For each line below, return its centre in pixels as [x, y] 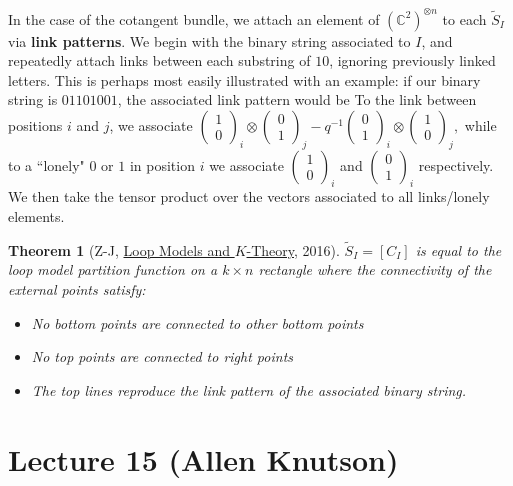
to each [464, 18]
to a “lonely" [46, 164]
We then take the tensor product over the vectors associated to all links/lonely [249, 196]
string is [33, 99]
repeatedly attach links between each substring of [159, 60]
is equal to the [458, 249]
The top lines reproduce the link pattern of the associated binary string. [249, 389]
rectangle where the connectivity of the [375, 269]
